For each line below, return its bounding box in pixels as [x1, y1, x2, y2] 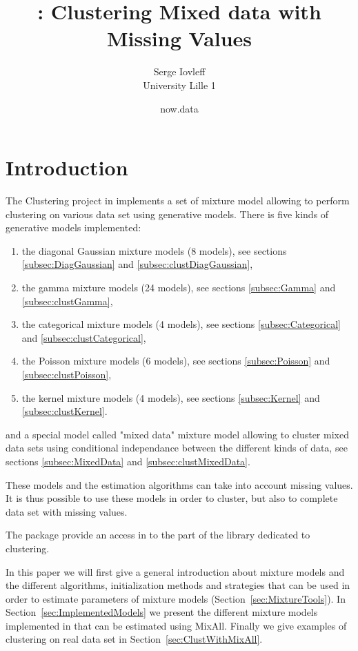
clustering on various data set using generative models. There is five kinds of [6, 206, 329, 221]
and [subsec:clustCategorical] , [21, 330, 146, 344]
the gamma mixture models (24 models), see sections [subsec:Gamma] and [21, 280, 336, 294]
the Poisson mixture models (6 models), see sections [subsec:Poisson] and [21, 353, 330, 368]
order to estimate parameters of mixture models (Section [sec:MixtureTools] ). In [6, 591, 346, 605]
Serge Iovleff [153, 64, 206, 79]
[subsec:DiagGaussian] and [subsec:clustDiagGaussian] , [21, 257, 253, 271]
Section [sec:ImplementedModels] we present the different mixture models [6, 605, 318, 619]
